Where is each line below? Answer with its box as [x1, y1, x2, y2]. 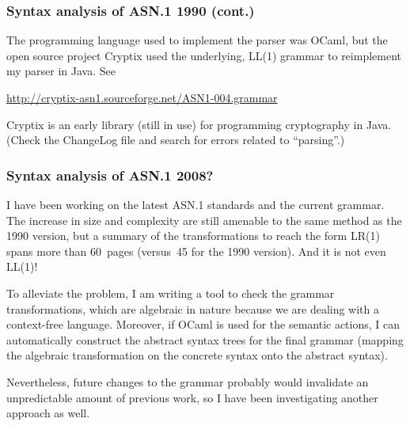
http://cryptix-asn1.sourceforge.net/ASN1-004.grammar [6, 89, 278, 105]
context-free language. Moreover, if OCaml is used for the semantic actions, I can [6, 316, 401, 333]
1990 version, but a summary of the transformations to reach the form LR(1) [6, 227, 380, 244]
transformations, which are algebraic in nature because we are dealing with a [6, 300, 380, 317]
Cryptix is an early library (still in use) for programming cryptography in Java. [6, 116, 392, 132]
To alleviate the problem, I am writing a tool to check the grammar [6, 284, 335, 301]
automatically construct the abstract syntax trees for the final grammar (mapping [6, 331, 404, 348]
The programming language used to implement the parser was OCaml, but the [6, 32, 388, 48]
